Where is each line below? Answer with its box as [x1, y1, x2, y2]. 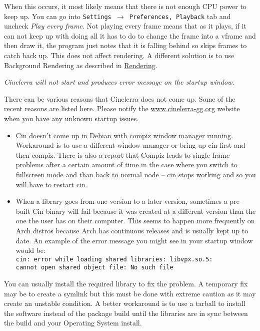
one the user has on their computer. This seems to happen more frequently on [15, 215, 255, 226]
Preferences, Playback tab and [129, 11, 231, 21]
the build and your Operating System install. [4, 317, 142, 328]
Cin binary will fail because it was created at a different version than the [32, 205, 256, 216]
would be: [15, 245, 45, 255]
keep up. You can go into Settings [4, 11, 111, 21]
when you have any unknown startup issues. [4, 113, 139, 123]
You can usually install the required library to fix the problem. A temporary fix [4, 278, 248, 289]
